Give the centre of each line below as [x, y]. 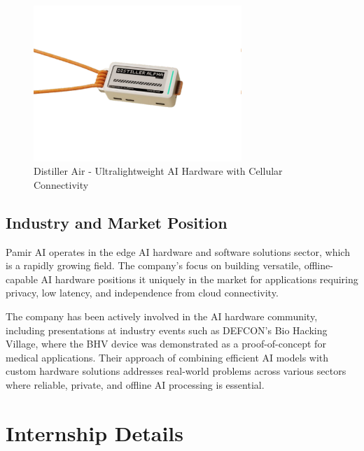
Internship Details [94, 432]
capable [22, 279]
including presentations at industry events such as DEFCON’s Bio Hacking [167, 330]
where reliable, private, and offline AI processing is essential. [135, 384]
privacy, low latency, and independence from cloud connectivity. [142, 293]
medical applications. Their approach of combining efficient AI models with [167, 357]
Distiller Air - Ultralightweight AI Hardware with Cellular [158, 171]
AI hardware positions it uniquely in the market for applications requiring [199, 279]
